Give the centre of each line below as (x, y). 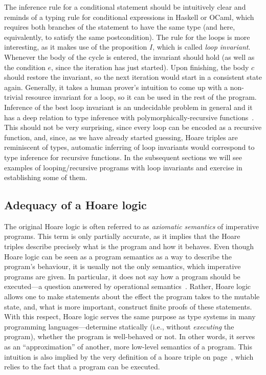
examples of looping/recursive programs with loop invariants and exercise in (123, 167)
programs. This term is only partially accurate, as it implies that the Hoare (122, 236)
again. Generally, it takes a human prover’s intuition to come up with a (116, 87)
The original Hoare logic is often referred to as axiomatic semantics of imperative (131, 226)
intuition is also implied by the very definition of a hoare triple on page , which (129, 356)
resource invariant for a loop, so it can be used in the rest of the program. (141, 97)
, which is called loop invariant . (202, 47)
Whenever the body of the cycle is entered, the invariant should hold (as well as (129, 57)
